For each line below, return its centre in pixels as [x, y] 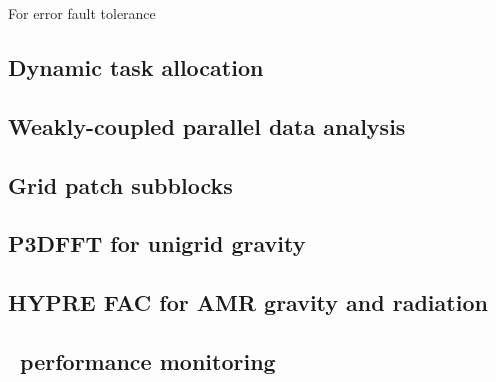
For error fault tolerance [82, 13]
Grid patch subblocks [120, 184]
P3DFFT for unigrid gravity [157, 243]
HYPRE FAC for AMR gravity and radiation [248, 302]
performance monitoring [148, 360]
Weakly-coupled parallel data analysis [207, 125]
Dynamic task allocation [136, 66]
